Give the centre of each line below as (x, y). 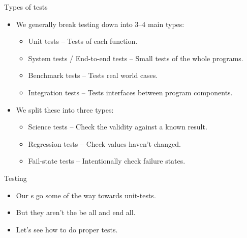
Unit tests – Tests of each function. (83, 41)
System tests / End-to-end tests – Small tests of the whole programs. (136, 58)
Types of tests (26, 7)
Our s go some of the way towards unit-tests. (86, 195)
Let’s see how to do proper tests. (67, 229)
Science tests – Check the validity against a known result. (118, 127)
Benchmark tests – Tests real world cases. (93, 75)
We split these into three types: (65, 109)
